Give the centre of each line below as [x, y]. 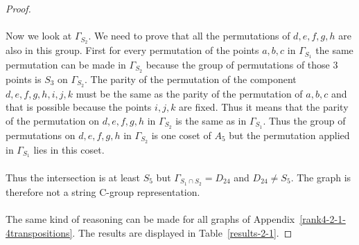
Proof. [18, 8]
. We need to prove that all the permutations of [189, 36]
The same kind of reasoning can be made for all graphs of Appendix [150, 219]
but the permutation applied [289, 135]
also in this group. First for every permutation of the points [132, 50]
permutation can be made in [66, 64]
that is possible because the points [79, 107]
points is [24, 79]
